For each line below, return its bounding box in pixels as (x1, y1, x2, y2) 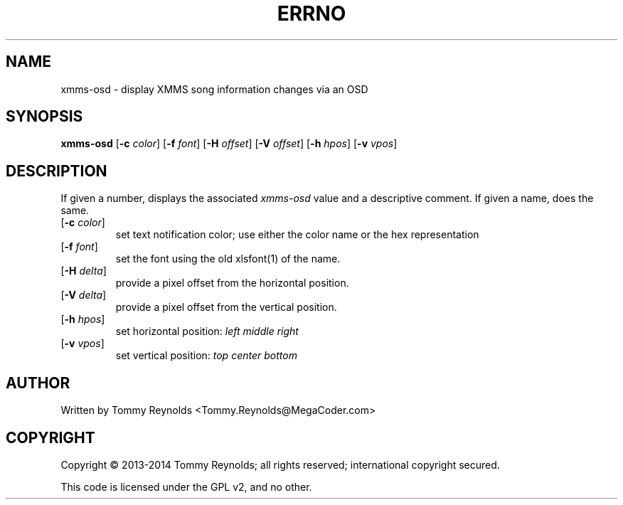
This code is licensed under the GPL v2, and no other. (60, 480, 312, 493)
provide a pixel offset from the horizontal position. (115, 277, 349, 289)
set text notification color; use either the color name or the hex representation (115, 228, 479, 241)
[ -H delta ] (60, 265, 107, 277)
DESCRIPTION (6, 161, 107, 180)
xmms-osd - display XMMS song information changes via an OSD (60, 83, 368, 95)
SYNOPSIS (6, 107, 83, 126)
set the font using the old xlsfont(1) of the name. (115, 253, 341, 265)
